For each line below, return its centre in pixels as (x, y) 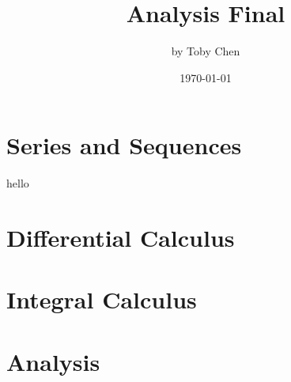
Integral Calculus (102, 299)
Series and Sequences (124, 145)
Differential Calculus (121, 238)
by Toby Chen (206, 51)
